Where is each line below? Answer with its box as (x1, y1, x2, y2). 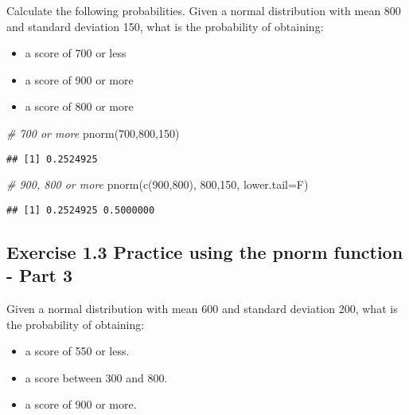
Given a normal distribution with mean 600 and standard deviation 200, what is (6, 300, 398, 317)
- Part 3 (6, 263, 73, 288)
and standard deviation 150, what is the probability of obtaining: (6, 18, 324, 34)
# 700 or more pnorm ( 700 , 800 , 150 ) (6, 124, 180, 141)
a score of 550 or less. (25, 343, 130, 359)
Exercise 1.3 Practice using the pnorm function (6, 239, 403, 264)
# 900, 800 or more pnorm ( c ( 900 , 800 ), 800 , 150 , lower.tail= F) (6, 176, 309, 193)
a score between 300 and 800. (25, 369, 168, 386)
